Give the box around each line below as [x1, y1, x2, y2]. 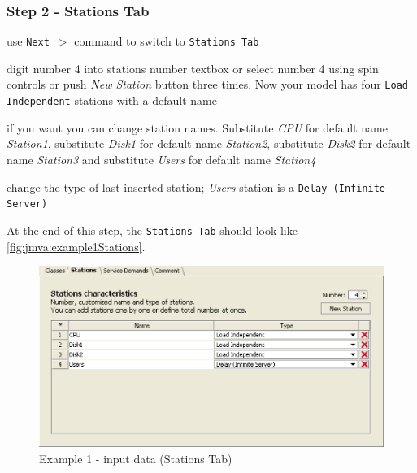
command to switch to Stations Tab [74, 33, 259, 50]
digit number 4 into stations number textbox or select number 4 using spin [7, 59, 379, 76]
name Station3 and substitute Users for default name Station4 [7, 150, 316, 167]
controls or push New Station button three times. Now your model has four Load [7, 76, 408, 93]
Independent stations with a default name [7, 92, 217, 109]
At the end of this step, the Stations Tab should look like [7, 221, 298, 238]
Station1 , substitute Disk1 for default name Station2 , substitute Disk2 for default [7, 135, 411, 152]
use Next [7, 33, 50, 50]
